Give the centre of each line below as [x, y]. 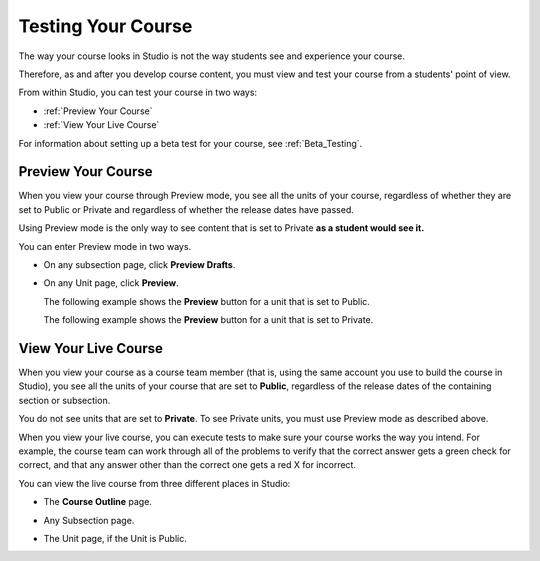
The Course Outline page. [97, 502]
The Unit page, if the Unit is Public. [115, 538]
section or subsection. [64, 400]
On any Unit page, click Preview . [111, 283]
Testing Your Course [105, 26]
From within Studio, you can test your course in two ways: [138, 92]
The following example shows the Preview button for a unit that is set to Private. [208, 320]
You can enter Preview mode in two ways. [105, 246]
